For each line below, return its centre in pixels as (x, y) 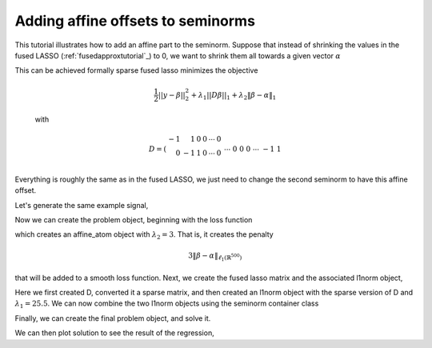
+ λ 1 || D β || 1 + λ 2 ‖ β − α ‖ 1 (234, 96)
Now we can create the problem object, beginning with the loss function (134, 220)
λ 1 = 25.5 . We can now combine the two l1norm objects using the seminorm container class (167, 304)
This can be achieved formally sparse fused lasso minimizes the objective (136, 70)
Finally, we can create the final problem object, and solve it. (113, 318)
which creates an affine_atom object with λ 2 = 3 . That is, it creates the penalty (144, 236)
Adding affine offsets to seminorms (135, 21)
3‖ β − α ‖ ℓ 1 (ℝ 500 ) (215, 257)
